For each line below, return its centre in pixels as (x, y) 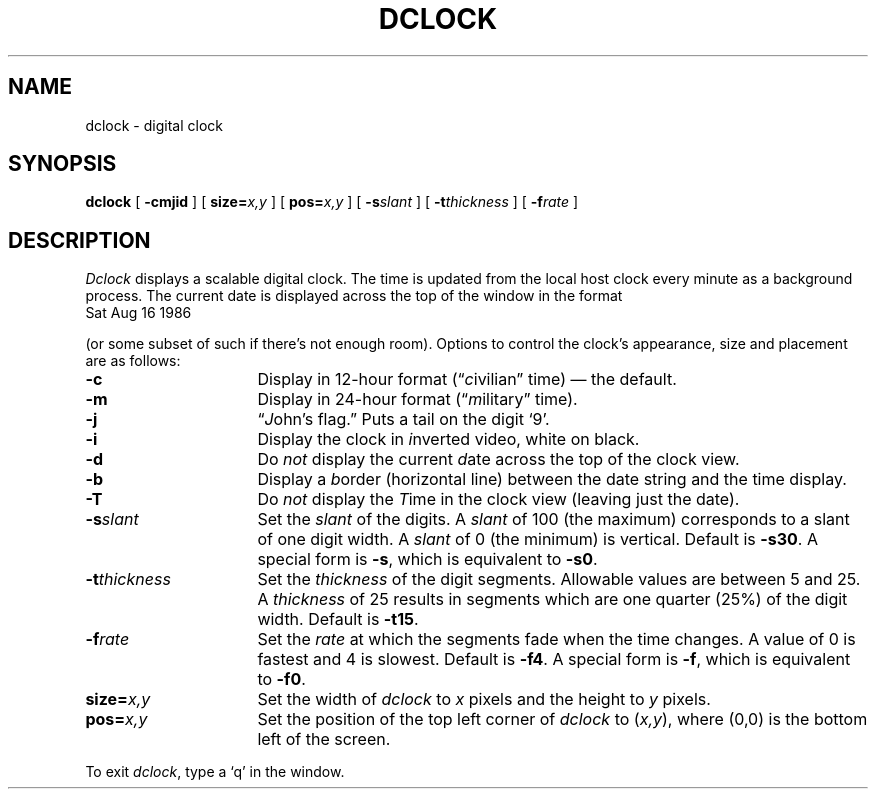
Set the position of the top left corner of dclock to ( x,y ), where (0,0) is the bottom (562, 719)
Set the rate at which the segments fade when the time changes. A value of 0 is (556, 639)
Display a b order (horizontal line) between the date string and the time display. (552, 479)
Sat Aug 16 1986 (138, 313)
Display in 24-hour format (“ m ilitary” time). (417, 399)
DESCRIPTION (79, 240)
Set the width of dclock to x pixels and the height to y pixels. (484, 699)
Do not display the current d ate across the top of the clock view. (498, 459)
